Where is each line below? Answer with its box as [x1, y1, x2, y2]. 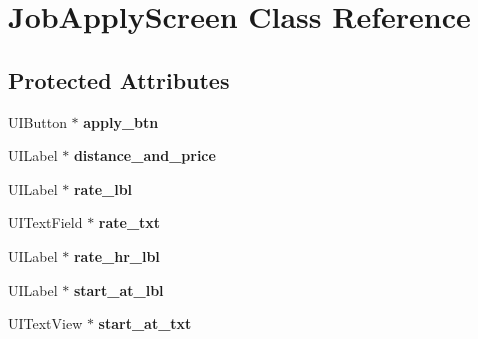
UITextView [8, 313, 83, 334]
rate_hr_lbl [73, 245, 160, 266]
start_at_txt [98, 313, 192, 334]
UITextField [8, 212, 83, 233]
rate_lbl [73, 178, 133, 199]
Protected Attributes [8, 64, 230, 95]
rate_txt [98, 212, 161, 233]
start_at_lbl [73, 279, 164, 300]
